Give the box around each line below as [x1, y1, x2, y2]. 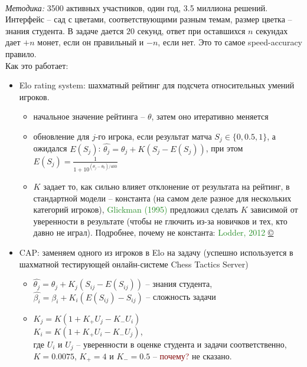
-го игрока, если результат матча [95, 130, 212, 142]
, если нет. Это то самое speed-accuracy [158, 36, 302, 48]
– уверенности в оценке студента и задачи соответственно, [76, 338, 287, 350]
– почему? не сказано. [152, 350, 232, 362]
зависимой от [250, 203, 298, 216]
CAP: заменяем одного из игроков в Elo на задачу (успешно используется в [19, 246, 293, 258]
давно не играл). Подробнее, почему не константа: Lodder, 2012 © [33, 226, 274, 239]
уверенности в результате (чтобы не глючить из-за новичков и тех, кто [33, 214, 288, 227]
